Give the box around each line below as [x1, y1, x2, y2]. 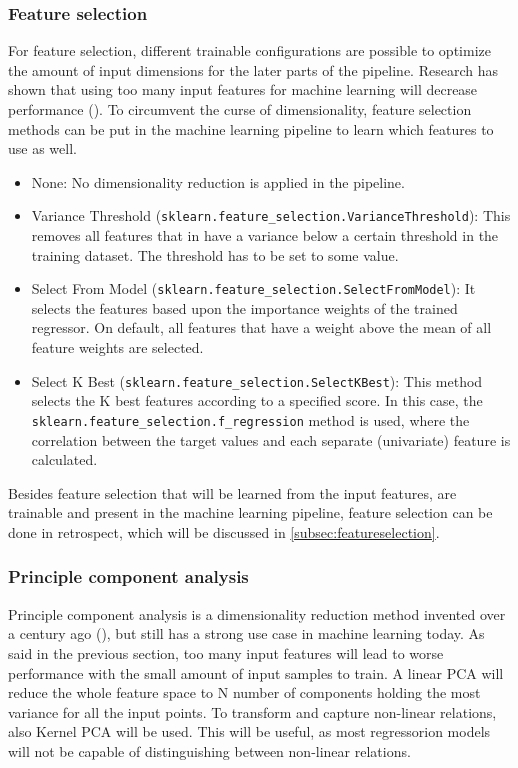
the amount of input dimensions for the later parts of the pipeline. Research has [8, 59, 498, 80]
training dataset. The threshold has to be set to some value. [31, 244, 399, 265]
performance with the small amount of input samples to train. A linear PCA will [8, 662, 504, 683]
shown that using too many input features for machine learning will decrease [8, 79, 478, 100]
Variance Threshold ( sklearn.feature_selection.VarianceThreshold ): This [31, 205, 511, 226]
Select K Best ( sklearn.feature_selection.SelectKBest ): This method [31, 370, 483, 391]
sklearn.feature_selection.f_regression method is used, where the [31, 409, 470, 430]
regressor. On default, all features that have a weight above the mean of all [31, 317, 492, 338]
